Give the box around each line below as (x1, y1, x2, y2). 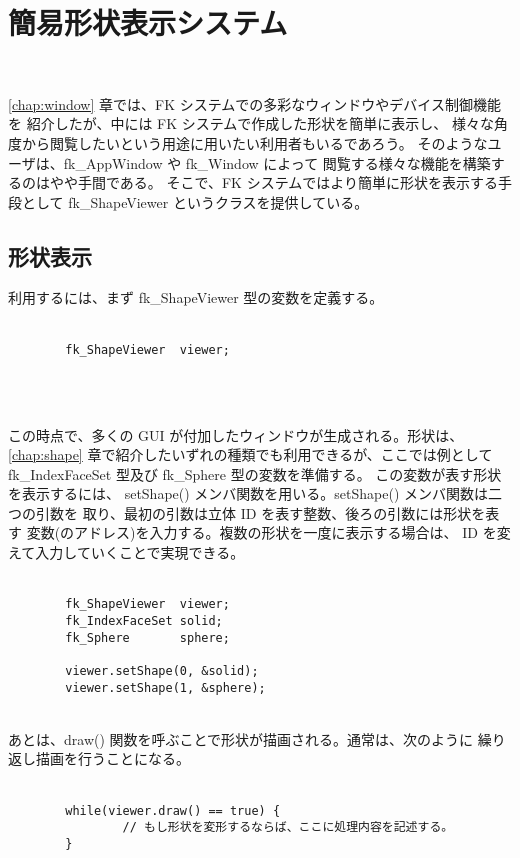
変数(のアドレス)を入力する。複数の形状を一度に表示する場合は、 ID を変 (26, 522, 511, 543)
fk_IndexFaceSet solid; (65, 613, 223, 628)
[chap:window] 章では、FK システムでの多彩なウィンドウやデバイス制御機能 (8, 93, 501, 114)
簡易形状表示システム (8, 2, 288, 43)
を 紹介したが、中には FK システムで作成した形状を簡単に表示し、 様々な (8, 113, 494, 134)
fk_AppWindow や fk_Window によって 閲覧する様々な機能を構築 (63, 152, 491, 173)
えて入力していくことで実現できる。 (8, 542, 245, 563)
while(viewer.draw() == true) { (65, 803, 281, 818)
